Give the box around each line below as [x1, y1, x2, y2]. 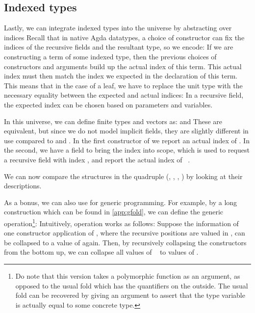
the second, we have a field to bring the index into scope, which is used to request [4, 145, 250, 155]
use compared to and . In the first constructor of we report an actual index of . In [4, 135, 250, 145]
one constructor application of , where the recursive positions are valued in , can [4, 228, 245, 238]
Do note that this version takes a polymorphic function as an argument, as [15, 270, 240, 281]
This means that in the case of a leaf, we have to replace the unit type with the [4, 80, 243, 90]
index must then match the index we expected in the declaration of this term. [4, 71, 238, 81]
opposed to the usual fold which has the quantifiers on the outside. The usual [15, 280, 248, 290]
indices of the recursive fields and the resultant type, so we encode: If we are [4, 42, 233, 52]
